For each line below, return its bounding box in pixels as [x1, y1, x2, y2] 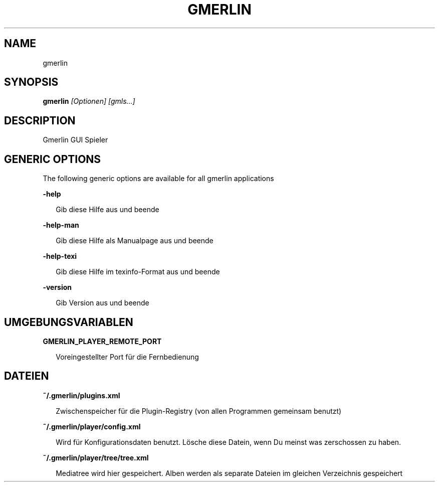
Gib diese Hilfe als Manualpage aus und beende [56, 236, 213, 245]
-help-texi [43, 252, 77, 261]
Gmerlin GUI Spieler [43, 135, 108, 144]
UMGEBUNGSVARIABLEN [4, 315, 133, 329]
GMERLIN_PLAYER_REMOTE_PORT [43, 337, 162, 346]
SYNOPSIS [4, 76, 59, 89]
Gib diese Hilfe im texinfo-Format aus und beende [56, 267, 220, 276]
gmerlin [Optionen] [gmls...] [43, 97, 135, 106]
